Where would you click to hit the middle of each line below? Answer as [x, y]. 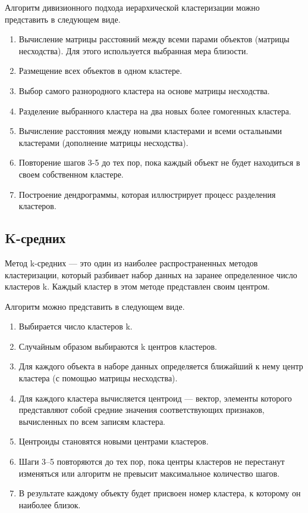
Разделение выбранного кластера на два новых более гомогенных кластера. [155, 111]
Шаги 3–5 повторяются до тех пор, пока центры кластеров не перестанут [152, 461]
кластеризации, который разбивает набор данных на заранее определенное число [151, 274]
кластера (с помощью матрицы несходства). [98, 378]
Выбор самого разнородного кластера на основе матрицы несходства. [144, 90]
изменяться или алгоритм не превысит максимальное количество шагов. [149, 473]
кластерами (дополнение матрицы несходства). [103, 142]
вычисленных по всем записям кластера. [92, 421]
